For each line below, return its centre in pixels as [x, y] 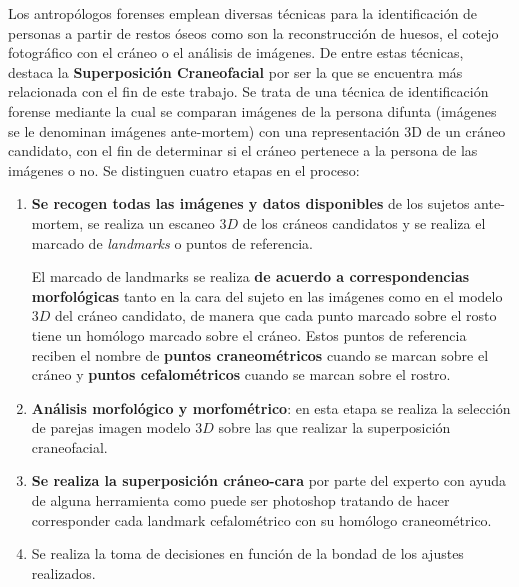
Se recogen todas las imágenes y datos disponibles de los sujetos [250, 203]
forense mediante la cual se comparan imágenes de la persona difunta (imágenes [252, 110]
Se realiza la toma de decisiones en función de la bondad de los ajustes [247, 553]
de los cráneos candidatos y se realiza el [364, 222]
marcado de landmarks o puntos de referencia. [172, 242]
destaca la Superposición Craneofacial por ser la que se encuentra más [235, 71]
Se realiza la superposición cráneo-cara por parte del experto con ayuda [268, 480]
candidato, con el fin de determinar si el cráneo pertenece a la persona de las [243, 150]
